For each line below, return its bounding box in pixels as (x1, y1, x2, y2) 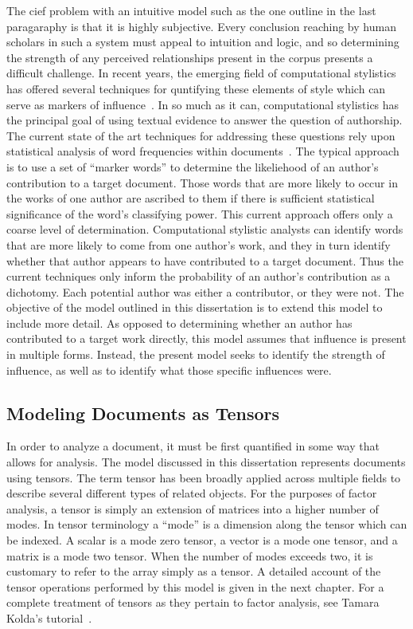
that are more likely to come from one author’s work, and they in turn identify (6, 236, 391, 253)
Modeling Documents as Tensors (6, 400, 280, 425)
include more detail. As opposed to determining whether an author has (6, 314, 353, 331)
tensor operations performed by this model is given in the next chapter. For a (6, 578, 384, 595)
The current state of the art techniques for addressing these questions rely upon (6, 127, 395, 143)
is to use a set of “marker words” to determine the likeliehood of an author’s (6, 158, 379, 175)
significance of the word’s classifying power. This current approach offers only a (6, 205, 393, 222)
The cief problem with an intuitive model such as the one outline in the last (6, 2, 376, 18)
